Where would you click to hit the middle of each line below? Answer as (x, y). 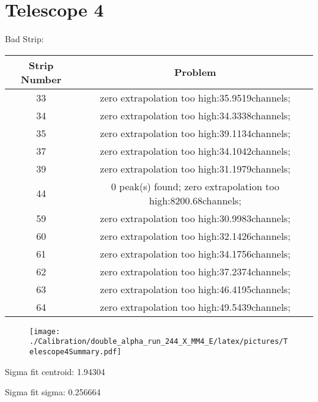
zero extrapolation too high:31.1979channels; (195, 168)
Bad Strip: (24, 39)
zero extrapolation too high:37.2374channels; (195, 271)
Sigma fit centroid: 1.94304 (55, 371)
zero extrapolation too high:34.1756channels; (195, 253)
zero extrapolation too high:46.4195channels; (195, 289)
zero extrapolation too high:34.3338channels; (195, 115)
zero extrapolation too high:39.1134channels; (195, 133)
